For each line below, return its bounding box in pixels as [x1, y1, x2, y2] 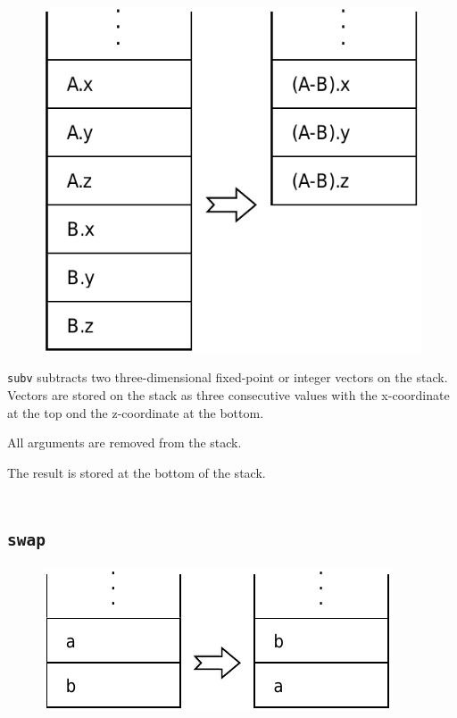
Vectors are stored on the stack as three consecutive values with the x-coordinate [7, 386, 450, 405]
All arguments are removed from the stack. [7, 433, 242, 452]
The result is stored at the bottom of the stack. [7, 463, 266, 481]
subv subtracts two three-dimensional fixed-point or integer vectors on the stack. [7, 368, 448, 387]
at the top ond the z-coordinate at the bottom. [7, 403, 264, 422]
